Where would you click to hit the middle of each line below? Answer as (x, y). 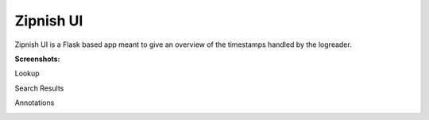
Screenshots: (37, 59)
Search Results (39, 88)
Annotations (35, 103)
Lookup (27, 74)
